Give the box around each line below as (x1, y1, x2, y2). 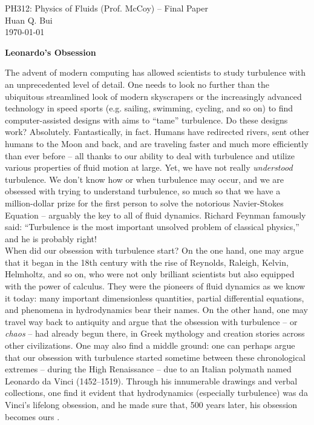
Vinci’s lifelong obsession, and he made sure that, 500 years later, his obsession (5, 398, 298, 410)
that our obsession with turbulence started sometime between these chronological (5, 351, 306, 363)
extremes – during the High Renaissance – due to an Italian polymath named (5, 363, 292, 375)
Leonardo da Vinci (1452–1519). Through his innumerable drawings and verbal (5, 374, 298, 387)
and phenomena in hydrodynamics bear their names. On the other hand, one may (5, 303, 308, 316)
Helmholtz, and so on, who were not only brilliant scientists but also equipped (5, 268, 295, 280)
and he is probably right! (5, 232, 97, 245)
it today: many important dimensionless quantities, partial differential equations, (5, 291, 304, 304)
